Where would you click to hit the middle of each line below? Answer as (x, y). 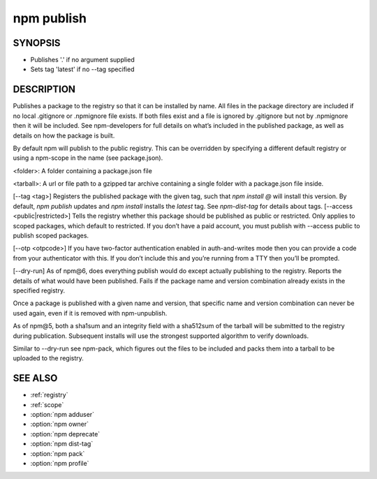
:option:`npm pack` (58, 453)
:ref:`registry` (49, 395)
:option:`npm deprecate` (65, 434)
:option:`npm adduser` (62, 415)
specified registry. (39, 290)
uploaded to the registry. (48, 358)
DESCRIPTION (44, 90)
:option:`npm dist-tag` (62, 444)
